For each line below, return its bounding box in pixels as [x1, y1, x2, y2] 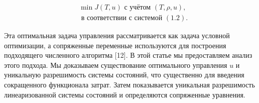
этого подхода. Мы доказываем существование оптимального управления [4, 59, 227, 70]
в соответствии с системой [81, 15, 163, 22]
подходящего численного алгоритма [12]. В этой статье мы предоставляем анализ [4, 50, 252, 60]
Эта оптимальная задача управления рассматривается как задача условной [4, 30, 230, 41]
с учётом [124, 4, 151, 12]
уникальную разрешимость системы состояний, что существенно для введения [4, 69, 244, 80]
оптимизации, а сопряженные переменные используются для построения [4, 40, 226, 50]
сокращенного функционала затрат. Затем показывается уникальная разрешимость [4, 79, 255, 90]
